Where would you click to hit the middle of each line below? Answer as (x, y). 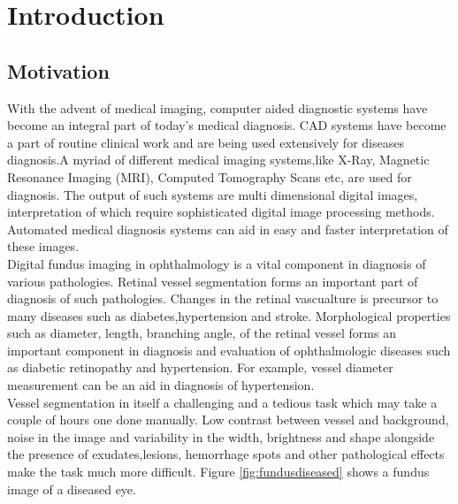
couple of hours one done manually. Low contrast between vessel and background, (228, 420)
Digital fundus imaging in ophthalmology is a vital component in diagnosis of (217, 263)
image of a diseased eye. (72, 489)
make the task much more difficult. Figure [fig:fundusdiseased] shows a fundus (218, 472)
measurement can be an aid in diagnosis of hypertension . (161, 385)
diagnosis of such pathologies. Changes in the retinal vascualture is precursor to (223, 298)
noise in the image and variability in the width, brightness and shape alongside (221, 436)
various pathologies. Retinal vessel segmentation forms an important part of (213, 281)
